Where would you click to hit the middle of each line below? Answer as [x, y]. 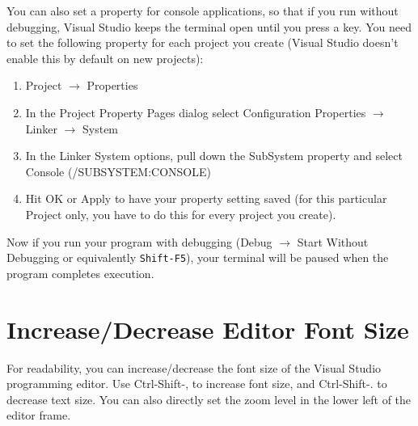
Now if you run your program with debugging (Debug [139, 241]
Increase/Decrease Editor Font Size [208, 329]
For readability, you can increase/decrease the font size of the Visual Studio [194, 367]
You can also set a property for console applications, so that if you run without [203, 11]
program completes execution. [80, 273]
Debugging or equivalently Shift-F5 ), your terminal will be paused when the [198, 257]
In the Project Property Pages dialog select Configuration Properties [196, 112]
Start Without [333, 241]
